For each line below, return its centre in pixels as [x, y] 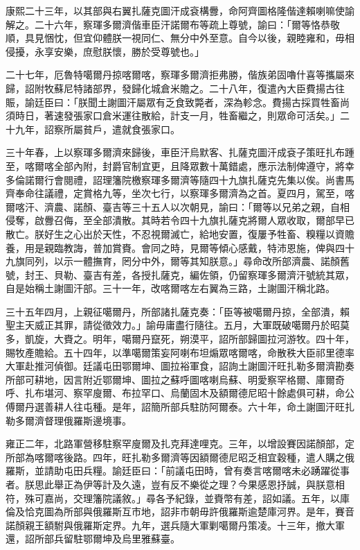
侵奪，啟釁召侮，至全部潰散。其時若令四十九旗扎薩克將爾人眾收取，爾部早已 [180, 220]
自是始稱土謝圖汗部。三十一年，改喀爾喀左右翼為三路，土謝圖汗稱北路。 [170, 288]
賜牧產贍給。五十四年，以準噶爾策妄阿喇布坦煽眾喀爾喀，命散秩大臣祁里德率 [180, 352]
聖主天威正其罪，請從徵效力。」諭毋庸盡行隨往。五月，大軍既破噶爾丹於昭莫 [178, 325]
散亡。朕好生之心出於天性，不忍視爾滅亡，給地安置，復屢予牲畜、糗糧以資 [175, 233]
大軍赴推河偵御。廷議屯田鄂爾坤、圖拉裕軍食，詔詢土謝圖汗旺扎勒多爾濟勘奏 [180, 366]
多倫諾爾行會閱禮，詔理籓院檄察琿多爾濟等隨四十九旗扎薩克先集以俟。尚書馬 [180, 179]
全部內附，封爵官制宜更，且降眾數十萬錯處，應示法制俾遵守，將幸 [204, 165]
